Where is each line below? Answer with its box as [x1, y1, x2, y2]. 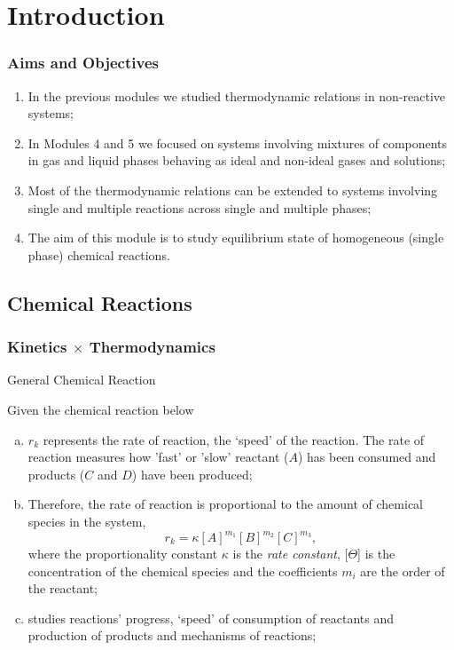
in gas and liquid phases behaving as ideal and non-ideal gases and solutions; [27, 151, 446, 170]
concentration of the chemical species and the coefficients [27, 561, 338, 580]
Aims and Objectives [7, 52, 159, 74]
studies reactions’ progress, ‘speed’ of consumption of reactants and [27, 608, 395, 627]
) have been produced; [131, 464, 253, 483]
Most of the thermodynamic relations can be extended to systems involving [27, 180, 438, 199]
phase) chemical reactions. [27, 245, 170, 264]
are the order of [360, 561, 445, 580]
